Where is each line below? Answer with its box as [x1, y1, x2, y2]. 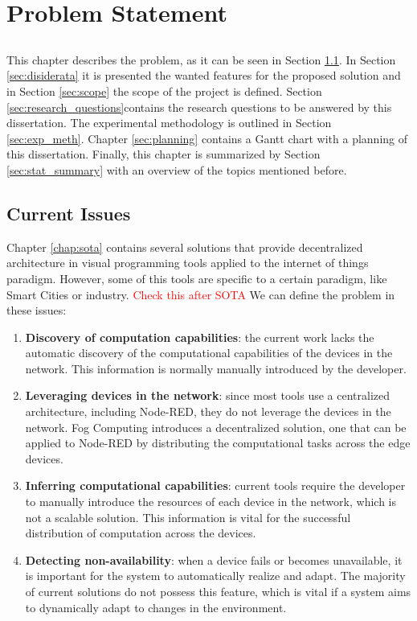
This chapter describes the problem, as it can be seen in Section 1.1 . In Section [6, 51, 396, 68]
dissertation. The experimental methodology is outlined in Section [6, 114, 332, 131]
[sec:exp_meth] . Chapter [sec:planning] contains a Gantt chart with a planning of [6, 130, 408, 146]
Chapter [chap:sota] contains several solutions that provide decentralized [6, 238, 363, 255]
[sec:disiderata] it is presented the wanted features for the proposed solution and [6, 67, 401, 84]
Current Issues [6, 200, 131, 225]
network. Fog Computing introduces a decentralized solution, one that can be [25, 418, 407, 435]
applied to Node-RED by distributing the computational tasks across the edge [25, 434, 411, 451]
